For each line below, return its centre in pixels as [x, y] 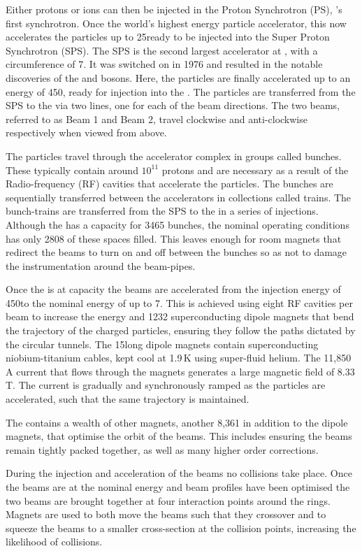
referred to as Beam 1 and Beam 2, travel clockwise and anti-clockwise [157, 119]
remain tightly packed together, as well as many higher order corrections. [162, 449]
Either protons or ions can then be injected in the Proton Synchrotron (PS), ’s [174, 9]
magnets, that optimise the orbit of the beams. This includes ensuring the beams [179, 436]
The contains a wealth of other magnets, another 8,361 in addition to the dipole [177, 422]
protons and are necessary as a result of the [255, 170]
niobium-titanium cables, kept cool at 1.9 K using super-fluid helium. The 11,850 [179, 358]
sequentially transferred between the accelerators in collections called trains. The [179, 197]
